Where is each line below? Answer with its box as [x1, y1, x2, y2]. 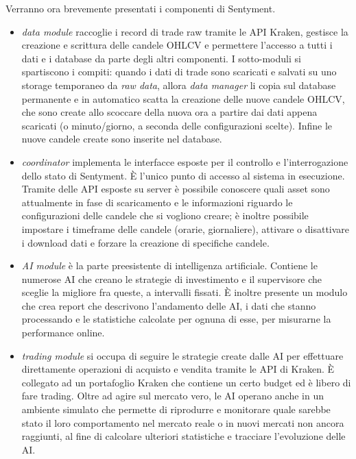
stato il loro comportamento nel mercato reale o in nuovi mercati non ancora [21, 415, 344, 430]
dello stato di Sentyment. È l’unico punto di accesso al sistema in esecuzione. [21, 168, 345, 182]
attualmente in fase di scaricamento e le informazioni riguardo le [21, 195, 293, 209]
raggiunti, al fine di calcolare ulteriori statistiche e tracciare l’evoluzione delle [21, 429, 346, 443]
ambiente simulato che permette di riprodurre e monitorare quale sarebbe [21, 402, 331, 417]
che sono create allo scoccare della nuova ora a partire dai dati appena [21, 105, 318, 119]
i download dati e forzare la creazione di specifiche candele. [21, 235, 270, 249]
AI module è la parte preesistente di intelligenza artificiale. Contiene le [21, 258, 318, 273]
